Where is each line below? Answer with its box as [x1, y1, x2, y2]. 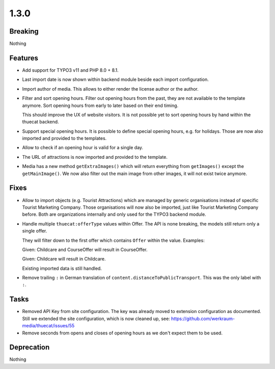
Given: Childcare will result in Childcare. [22, 256, 106, 262]
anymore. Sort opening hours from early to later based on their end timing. [22, 102, 179, 108]
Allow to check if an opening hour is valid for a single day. [22, 145, 144, 151]
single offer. [22, 228, 47, 234]
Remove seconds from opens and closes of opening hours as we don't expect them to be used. [22, 330, 223, 336]
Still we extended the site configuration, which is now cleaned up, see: [22, 316, 170, 322]
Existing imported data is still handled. [22, 265, 102, 271]
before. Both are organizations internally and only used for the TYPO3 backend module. [22, 211, 206, 217]
